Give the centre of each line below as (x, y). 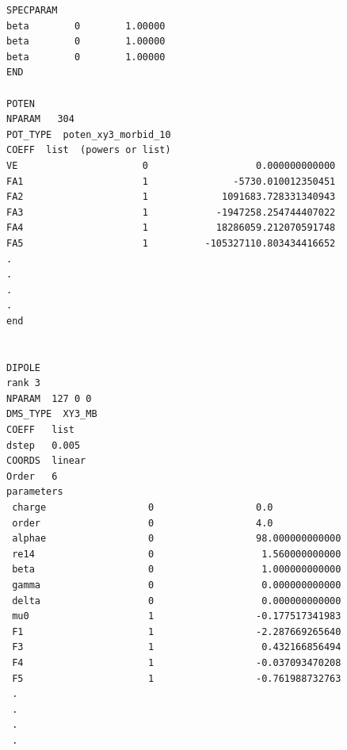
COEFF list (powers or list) (89, 150)
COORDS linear (46, 461)
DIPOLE (23, 367)
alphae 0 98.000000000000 (177, 539)
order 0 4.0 (143, 523)
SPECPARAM (32, 10)
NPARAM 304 (40, 119)
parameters (35, 492)
